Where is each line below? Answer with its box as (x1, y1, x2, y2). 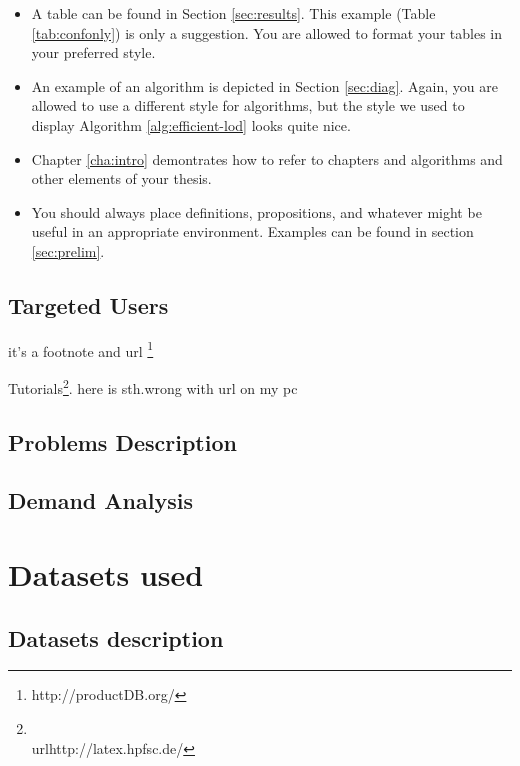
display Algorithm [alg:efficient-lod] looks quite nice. (31, 114, 351, 135)
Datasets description (8, 622, 224, 653)
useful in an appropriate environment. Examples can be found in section (31, 221, 474, 242)
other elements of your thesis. (31, 168, 212, 189)
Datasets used (8, 553, 204, 594)
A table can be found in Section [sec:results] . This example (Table (31, 3, 436, 23)
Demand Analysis (8, 485, 193, 516)
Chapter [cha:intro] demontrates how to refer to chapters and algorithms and (31, 148, 503, 169)
